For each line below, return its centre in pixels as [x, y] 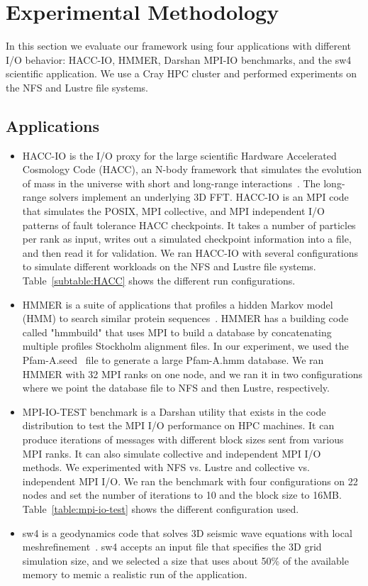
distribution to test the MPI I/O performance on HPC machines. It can [178, 425]
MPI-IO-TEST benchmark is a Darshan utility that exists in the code [174, 411]
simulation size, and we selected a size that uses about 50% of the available [185, 560]
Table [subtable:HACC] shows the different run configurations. [159, 281]
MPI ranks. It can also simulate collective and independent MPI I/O [172, 453]
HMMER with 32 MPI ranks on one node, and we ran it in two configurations [193, 374]
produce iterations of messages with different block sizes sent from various [183, 439]
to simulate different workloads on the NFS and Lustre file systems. [169, 266]
